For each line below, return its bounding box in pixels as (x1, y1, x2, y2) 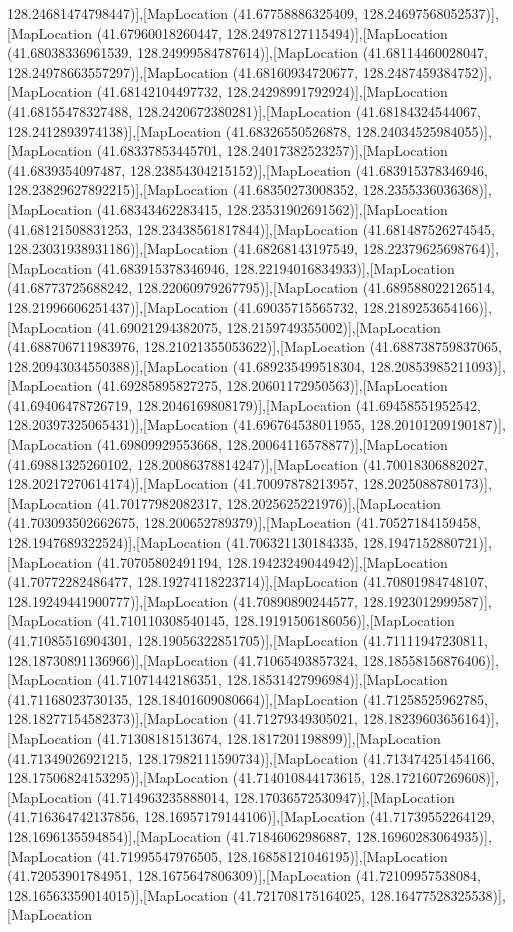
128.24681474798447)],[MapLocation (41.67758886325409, (7, 3, 359, 23)
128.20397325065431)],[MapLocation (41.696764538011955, (7, 414, 366, 435)
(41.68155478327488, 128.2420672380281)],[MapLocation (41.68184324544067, (7, 100, 481, 121)
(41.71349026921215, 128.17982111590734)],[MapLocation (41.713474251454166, (7, 747, 495, 768)
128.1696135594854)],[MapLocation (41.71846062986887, (7, 825, 352, 846)
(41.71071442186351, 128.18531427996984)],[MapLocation (96, 669, 448, 690)
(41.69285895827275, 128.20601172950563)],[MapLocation (96, 375, 448, 396)
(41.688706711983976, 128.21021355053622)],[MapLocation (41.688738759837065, (7, 336, 502, 357)
